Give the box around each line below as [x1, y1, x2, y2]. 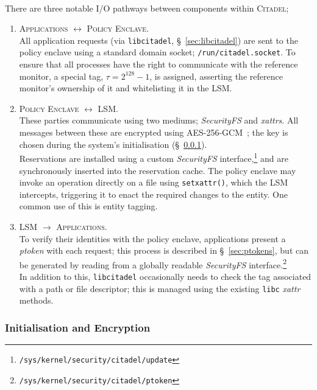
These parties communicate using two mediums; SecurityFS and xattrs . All [19, 114, 299, 127]
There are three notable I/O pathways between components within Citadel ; [5, 1, 289, 14]
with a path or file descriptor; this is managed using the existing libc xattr [19, 282, 301, 294]
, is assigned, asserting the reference [149, 69, 283, 82]
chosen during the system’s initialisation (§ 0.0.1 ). [19, 138, 207, 150]
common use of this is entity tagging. [19, 200, 158, 212]
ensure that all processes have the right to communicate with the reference [19, 58, 298, 71]
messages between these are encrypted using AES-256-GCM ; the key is [19, 126, 288, 139]
